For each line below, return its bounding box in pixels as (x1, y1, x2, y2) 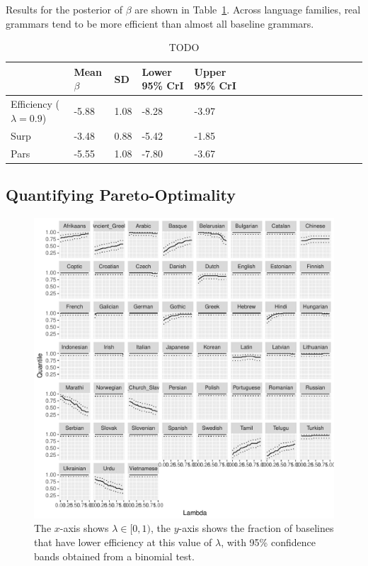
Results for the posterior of (6, 2, 123, 16)
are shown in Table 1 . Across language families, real (134, 2, 361, 16)
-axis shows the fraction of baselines (178, 521, 334, 536)
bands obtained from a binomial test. (34, 548, 195, 563)
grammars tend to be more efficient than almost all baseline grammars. (6, 16, 314, 30)
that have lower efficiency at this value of (34, 534, 212, 549)
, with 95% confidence (221, 534, 316, 549)
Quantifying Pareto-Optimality (6, 183, 236, 205)
